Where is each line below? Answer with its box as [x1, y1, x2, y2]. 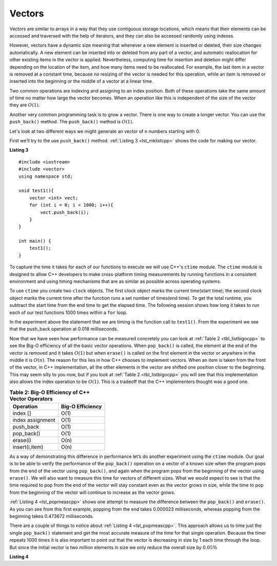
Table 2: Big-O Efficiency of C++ [9, 389, 90, 396]
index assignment [12, 416, 56, 424]
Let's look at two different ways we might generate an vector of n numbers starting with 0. [9, 128, 200, 134]
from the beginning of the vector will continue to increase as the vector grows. [9, 489, 175, 496]
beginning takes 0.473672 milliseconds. [9, 513, 94, 519]
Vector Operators [9, 395, 53, 402]
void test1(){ [18, 188, 54, 194]
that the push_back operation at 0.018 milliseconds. [9, 326, 118, 332]
